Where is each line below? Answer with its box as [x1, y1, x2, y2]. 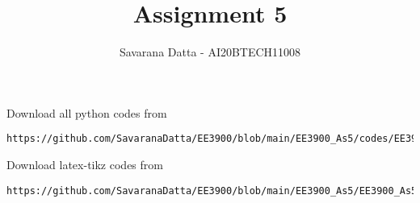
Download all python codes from [6, 104, 167, 121]
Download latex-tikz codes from [6, 155, 163, 172]
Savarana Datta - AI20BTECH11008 [119, 43, 301, 60]
